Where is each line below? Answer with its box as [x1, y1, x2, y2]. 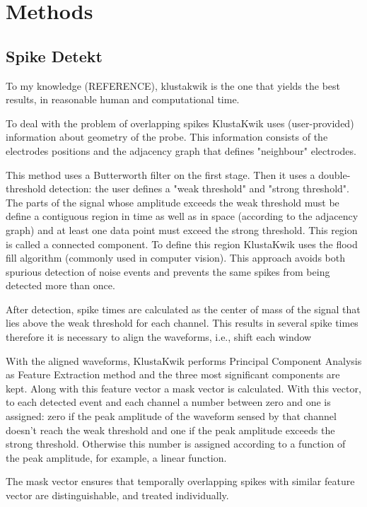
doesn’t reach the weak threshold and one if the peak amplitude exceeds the [6, 422, 335, 437]
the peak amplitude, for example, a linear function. [6, 450, 227, 465]
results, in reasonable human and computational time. [6, 92, 240, 107]
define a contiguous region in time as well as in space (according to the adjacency [6, 209, 359, 223]
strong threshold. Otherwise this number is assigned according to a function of [6, 436, 346, 451]
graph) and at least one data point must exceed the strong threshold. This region [6, 222, 358, 237]
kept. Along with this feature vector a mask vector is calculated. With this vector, [6, 380, 361, 395]
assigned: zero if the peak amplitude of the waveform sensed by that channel [6, 409, 337, 424]
